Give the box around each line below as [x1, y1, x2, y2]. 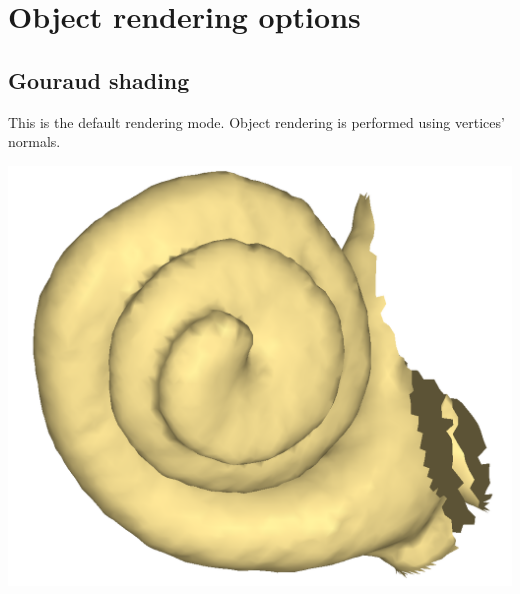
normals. [8, 131, 61, 152]
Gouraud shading [8, 64, 190, 95]
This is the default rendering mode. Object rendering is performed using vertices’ [8, 111, 505, 132]
